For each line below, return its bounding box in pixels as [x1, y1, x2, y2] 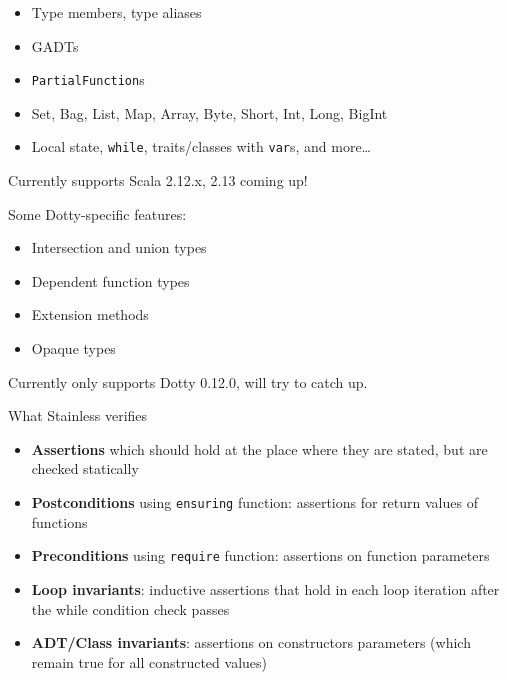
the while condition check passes [31, 598, 230, 619]
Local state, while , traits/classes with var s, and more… [31, 136, 371, 157]
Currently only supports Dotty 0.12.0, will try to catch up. [8, 371, 368, 392]
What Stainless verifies [8, 405, 148, 426]
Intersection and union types [31, 237, 207, 258]
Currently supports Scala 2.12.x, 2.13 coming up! [8, 170, 308, 191]
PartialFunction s [31, 69, 145, 90]
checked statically [31, 458, 139, 479]
